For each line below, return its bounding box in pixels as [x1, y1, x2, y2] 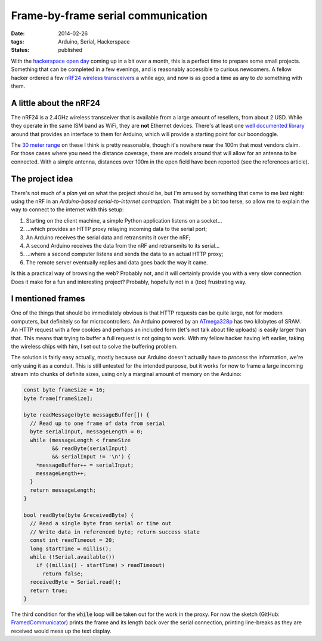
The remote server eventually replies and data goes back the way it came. [26, 258, 208, 266]
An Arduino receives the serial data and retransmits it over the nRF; [26, 233, 191, 241]
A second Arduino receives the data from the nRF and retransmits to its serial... [26, 242, 220, 249]
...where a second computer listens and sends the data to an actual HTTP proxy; [26, 251, 224, 258]
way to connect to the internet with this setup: [11, 206, 124, 213]
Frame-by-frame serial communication [11, 9, 208, 22]
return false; [42, 570, 83, 577]
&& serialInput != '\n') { [51, 454, 131, 460]
